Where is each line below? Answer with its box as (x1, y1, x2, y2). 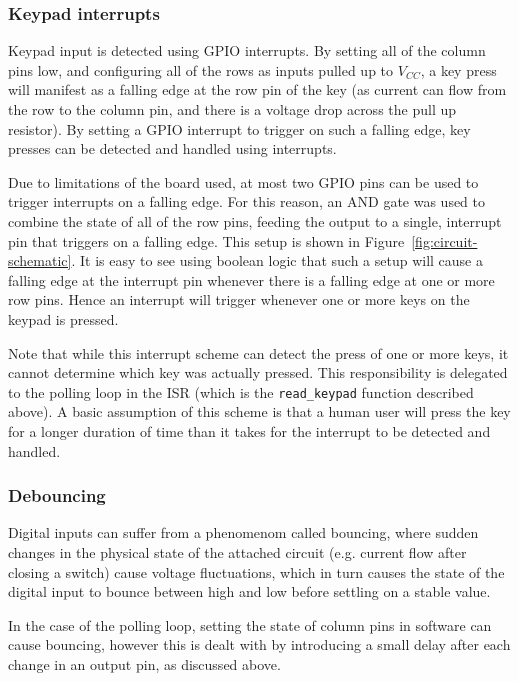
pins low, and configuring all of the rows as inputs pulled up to (8, 59, 394, 80)
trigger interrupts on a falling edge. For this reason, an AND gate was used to (8, 191, 486, 212)
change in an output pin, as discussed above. (8, 653, 281, 674)
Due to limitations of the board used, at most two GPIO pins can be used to (8, 171, 479, 192)
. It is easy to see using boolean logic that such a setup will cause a (71, 250, 483, 271)
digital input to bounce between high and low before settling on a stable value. (8, 581, 491, 602)
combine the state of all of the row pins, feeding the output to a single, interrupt (8, 210, 502, 231)
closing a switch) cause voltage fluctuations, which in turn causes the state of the (8, 561, 505, 582)
